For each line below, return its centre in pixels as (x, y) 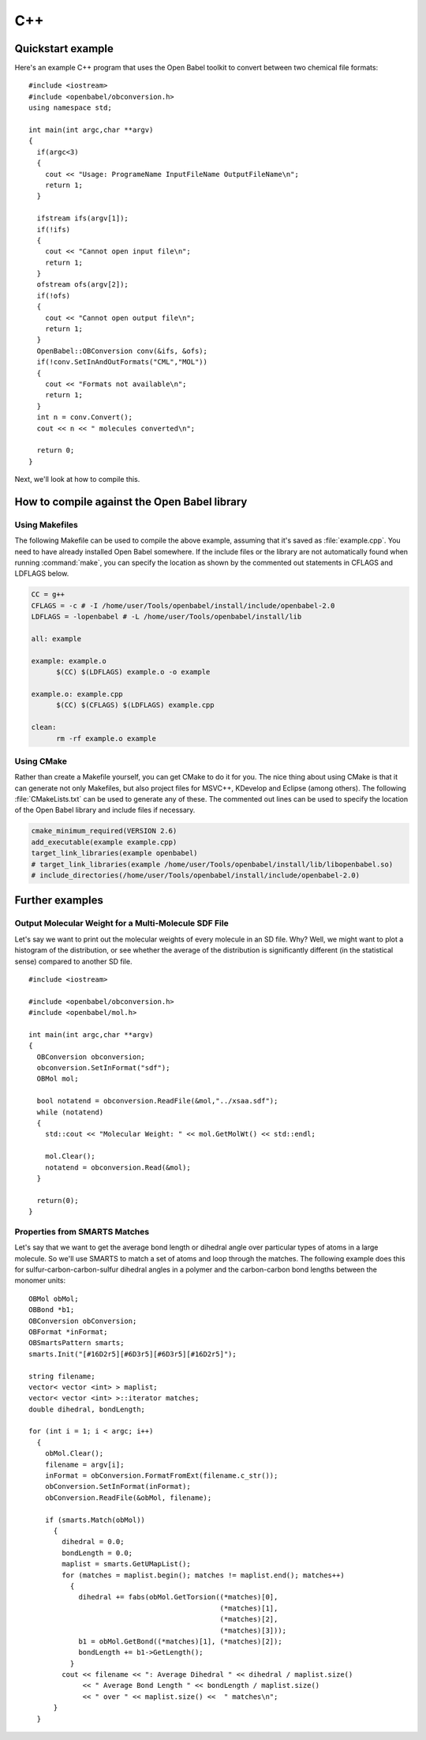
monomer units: (40, 1280)
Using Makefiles (46, 524)
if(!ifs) (54, 229)
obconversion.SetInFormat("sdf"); (103, 1068)
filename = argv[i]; (84, 1464)
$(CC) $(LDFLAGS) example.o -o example (133, 672)
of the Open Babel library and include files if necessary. (105, 810)
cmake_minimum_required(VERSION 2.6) (104, 831)
